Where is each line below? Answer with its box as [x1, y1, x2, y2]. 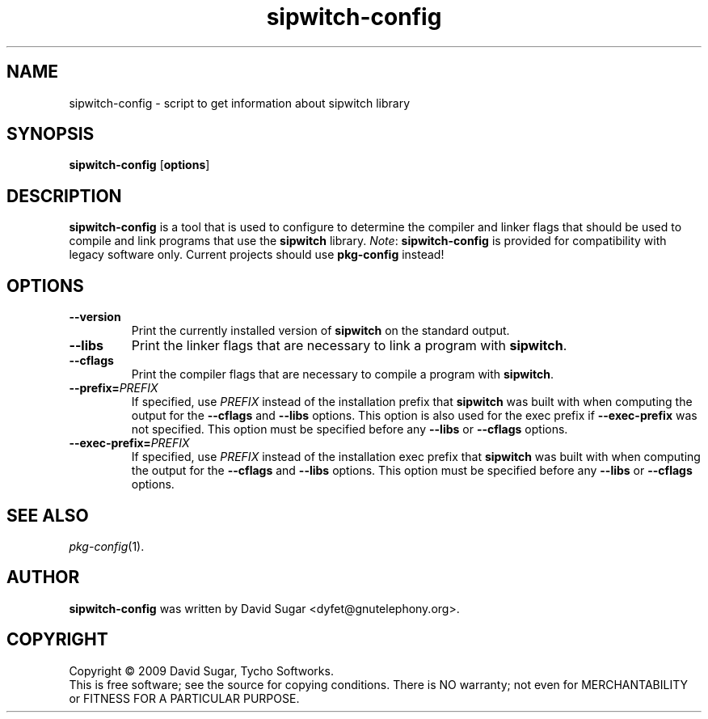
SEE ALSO [6, 505, 89, 526]
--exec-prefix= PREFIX [69, 436, 190, 450]
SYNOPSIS [6, 124, 95, 145]
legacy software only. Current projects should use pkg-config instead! [69, 247, 445, 262]
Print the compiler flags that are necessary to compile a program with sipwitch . [131, 367, 554, 382]
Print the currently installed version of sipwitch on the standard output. [131, 324, 510, 338]
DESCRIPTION [6, 185, 122, 206]
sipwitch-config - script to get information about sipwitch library [69, 95, 411, 110]
